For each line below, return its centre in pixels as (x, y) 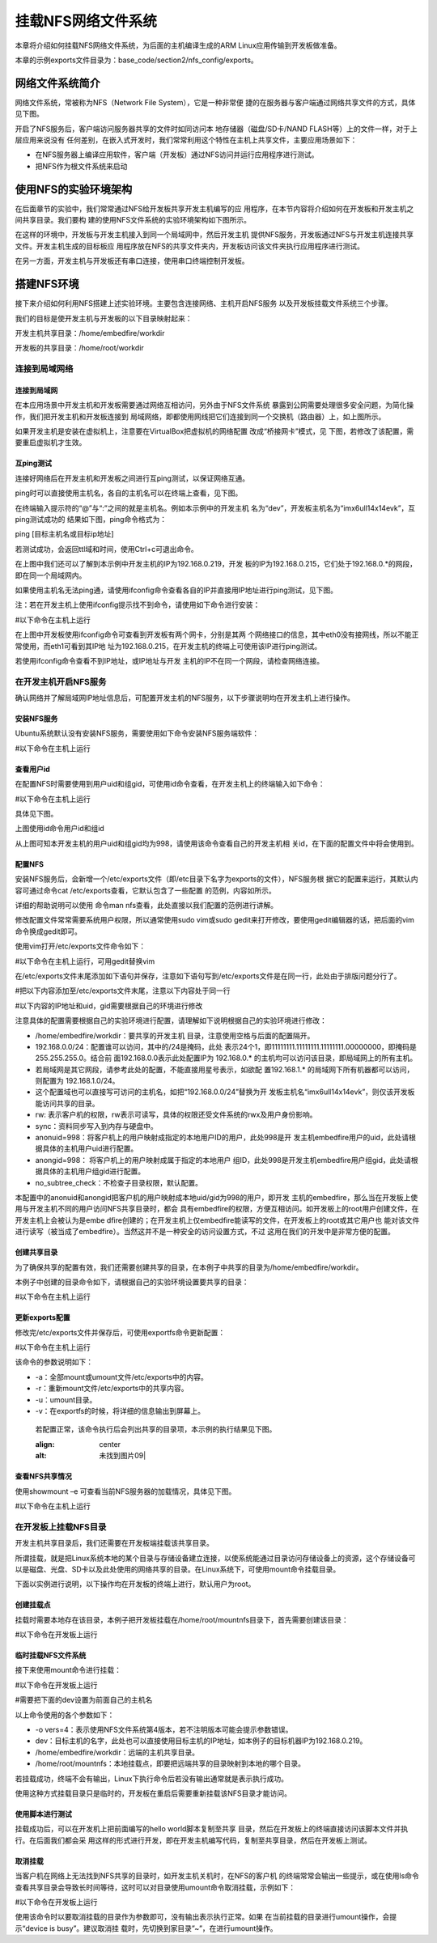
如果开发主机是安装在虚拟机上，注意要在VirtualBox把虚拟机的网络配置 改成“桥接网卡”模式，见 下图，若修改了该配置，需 (214, 431)
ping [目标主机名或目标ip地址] (64, 534)
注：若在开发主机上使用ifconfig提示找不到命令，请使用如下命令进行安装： (138, 605)
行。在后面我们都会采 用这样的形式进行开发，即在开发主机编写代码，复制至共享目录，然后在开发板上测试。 (193, 1840)
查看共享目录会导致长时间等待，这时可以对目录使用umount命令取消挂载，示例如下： (155, 1887)
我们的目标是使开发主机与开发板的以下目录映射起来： (104, 318)
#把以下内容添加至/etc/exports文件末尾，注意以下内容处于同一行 (123, 991)
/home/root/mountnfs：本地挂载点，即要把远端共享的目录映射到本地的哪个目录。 (170, 1763)
